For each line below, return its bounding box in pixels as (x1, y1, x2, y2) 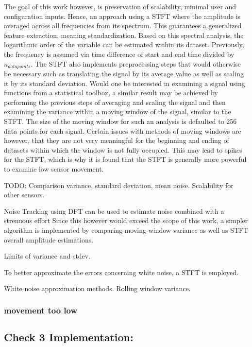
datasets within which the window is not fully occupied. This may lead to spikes (4, 144, 242, 155)
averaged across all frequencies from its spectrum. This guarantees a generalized (4, 20, 242, 31)
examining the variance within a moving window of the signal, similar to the (4, 106, 231, 117)
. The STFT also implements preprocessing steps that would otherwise (31, 58, 241, 69)
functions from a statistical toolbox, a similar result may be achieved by (4, 87, 218, 98)
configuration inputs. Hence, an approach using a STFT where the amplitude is (4, 11, 241, 21)
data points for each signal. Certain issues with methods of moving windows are (4, 125, 241, 136)
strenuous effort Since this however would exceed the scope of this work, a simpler (4, 215, 248, 226)
